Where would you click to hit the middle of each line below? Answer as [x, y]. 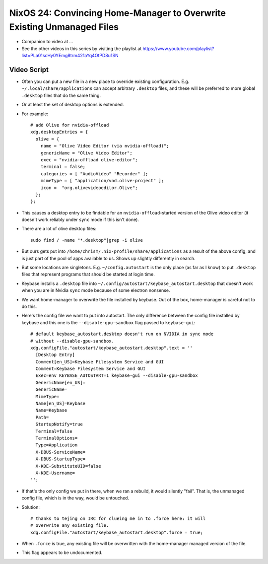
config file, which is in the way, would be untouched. [75, 498]
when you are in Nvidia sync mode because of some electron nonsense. [96, 290]
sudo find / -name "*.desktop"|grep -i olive [87, 240]
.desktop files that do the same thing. [61, 95]
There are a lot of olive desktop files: [59, 229]
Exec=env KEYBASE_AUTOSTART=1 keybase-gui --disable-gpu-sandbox [117, 376]
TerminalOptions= [57, 438]
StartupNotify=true [59, 424]
